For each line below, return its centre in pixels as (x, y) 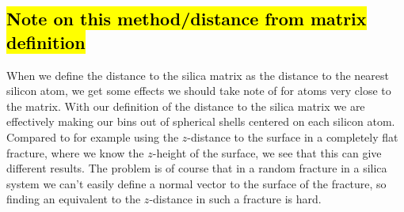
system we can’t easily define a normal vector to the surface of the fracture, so (196, 183)
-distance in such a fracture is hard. (235, 199)
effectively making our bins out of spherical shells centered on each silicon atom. (201, 121)
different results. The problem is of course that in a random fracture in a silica (197, 168)
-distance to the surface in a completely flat (293, 136)
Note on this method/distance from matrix (187, 19)
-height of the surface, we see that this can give (267, 152)
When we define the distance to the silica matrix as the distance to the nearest (198, 75)
